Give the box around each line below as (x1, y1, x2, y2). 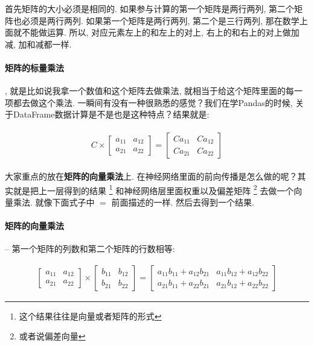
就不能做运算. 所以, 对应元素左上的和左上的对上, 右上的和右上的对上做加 (13, 26, 300, 39)
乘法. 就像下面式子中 (13, 195, 95, 208)
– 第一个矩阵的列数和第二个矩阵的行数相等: (5, 242, 175, 255)
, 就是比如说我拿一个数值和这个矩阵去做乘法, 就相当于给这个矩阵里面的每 (5, 84, 295, 97)
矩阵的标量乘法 (5, 61, 64, 74)
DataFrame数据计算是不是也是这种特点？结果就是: (13, 108, 210, 121)
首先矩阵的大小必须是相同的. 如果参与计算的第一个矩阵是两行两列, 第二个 (5, 2, 295, 14)
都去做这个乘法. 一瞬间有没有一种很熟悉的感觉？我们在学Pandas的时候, (13, 96, 293, 109)
